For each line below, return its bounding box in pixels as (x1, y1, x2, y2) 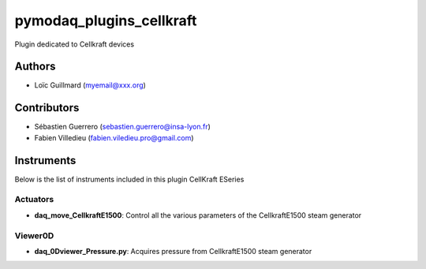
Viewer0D (14, 230, 54, 241)
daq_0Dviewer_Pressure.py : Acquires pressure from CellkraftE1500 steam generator (34, 246, 312, 256)
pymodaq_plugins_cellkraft (14, 12, 197, 29)
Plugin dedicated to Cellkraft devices (14, 39, 134, 49)
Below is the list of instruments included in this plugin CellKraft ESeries (14, 174, 245, 184)
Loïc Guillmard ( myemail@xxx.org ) (34, 80, 146, 90)
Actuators (14, 194, 54, 205)
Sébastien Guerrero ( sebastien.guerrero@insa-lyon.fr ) (34, 122, 211, 132)
